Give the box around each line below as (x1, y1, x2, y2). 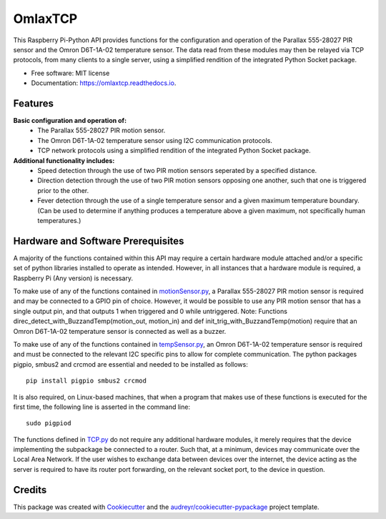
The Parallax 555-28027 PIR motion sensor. (37, 126, 166, 135)
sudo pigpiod (26, 419, 71, 427)
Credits (13, 483, 47, 496)
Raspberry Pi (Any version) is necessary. (13, 274, 134, 282)
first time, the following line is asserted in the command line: (13, 402, 191, 411)
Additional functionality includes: (13, 156, 115, 164)
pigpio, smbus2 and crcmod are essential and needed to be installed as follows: (13, 360, 248, 368)
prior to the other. (37, 186, 89, 194)
